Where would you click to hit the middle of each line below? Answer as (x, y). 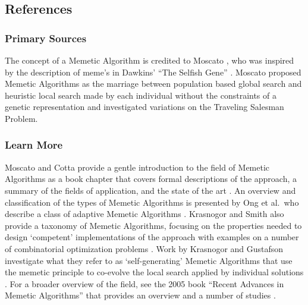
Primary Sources (46, 38)
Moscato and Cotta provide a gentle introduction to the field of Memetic (137, 167)
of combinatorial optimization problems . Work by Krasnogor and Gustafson (144, 248)
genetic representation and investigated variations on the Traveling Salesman (144, 107)
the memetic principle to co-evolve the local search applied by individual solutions (154, 272)
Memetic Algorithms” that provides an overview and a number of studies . (140, 295)
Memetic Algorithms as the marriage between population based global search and (153, 84)
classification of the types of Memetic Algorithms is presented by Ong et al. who (152, 202)
